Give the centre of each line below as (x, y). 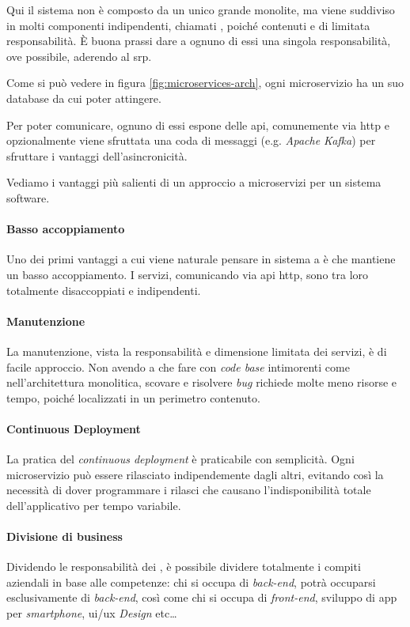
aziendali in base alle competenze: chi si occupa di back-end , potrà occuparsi (191, 582)
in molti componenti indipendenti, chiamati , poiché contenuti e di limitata (188, 25)
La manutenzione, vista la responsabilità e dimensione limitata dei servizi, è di (197, 351)
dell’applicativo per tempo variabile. (94, 505)
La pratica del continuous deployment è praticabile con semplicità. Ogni (180, 459)
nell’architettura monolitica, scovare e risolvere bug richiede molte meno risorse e (202, 382)
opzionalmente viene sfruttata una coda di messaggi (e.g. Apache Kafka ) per (191, 140)
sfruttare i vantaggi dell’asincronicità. (97, 155)
